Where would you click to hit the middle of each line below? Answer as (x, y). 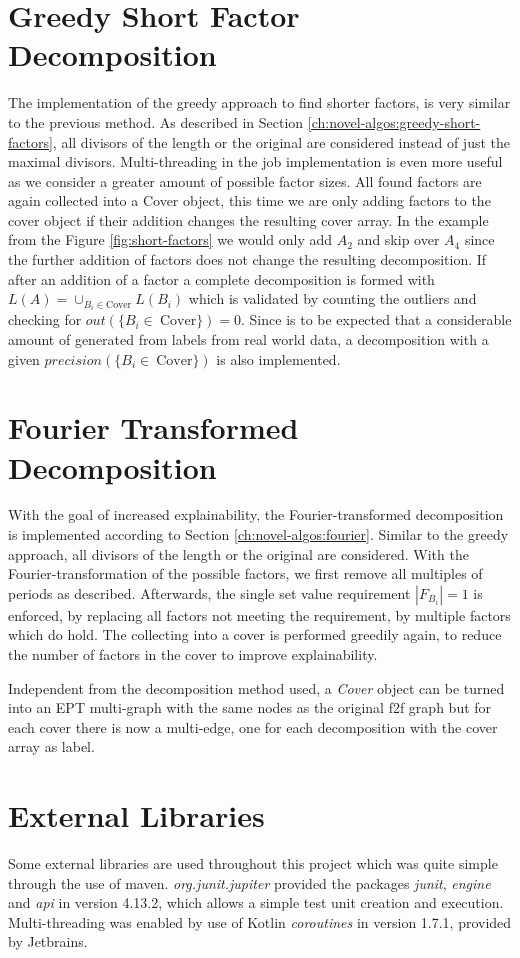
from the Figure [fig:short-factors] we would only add (170, 239)
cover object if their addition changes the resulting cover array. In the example (248, 219)
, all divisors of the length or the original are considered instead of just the (281, 141)
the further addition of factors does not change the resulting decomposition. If (247, 259)
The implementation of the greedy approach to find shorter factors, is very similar (259, 102)
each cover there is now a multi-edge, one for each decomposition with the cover (253, 726)
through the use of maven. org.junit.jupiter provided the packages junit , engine (249, 882)
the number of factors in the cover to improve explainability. (193, 654)
